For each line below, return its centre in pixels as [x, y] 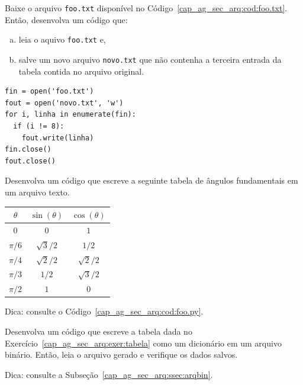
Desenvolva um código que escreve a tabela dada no [99, 331]
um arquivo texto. [37, 192]
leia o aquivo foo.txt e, [62, 39]
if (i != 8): [39, 126]
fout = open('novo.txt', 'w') [64, 103]
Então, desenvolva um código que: [66, 19]
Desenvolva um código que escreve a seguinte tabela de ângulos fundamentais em [151, 180]
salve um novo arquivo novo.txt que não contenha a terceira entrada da [150, 59]
